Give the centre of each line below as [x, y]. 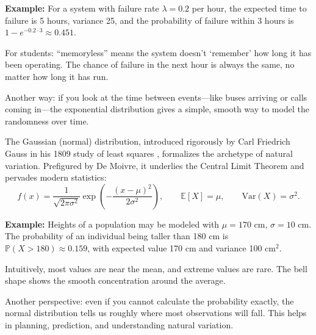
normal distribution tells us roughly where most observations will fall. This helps [156, 313]
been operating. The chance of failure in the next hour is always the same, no [150, 64]
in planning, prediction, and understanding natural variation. [119, 324]
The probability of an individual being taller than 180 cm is [117, 236]
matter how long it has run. [57, 76]
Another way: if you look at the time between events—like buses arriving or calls [156, 97]
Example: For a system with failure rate [82, 8]
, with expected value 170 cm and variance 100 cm [181, 247]
